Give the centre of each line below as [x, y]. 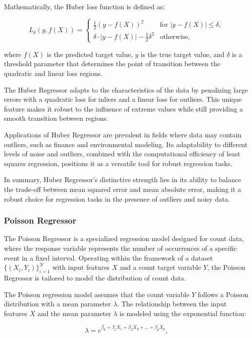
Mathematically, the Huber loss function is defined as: [85, 6]
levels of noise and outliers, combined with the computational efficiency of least [122, 154]
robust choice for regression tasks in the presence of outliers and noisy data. [117, 198]
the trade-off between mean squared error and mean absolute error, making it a [123, 189]
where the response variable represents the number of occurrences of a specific [120, 248]
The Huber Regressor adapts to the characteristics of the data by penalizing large [126, 89]
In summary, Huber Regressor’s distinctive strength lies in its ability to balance [123, 179]
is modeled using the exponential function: [183, 313]
